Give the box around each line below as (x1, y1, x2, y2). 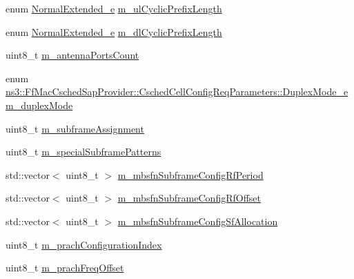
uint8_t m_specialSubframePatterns (6, 144, 161, 159)
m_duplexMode (6, 97, 73, 112)
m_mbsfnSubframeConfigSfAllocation (117, 213, 278, 228)
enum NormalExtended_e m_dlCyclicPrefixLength (6, 24, 222, 39)
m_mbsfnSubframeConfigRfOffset (117, 191, 261, 205)
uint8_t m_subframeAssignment (6, 121, 144, 135)
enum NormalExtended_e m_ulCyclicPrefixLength (6, 1, 222, 15)
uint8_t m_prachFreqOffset (6, 260, 124, 275)
